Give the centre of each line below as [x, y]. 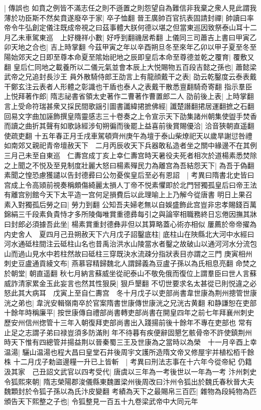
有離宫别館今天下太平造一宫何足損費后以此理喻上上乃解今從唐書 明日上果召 [128, 194]
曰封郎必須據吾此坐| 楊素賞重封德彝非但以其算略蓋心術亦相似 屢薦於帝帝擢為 [130, 224]
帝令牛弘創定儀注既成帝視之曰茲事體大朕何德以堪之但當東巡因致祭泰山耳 [123, 27]
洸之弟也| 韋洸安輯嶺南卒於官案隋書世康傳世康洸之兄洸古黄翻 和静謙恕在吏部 [130, 302]
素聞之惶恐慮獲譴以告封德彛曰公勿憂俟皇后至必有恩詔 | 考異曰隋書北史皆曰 [129, 175]
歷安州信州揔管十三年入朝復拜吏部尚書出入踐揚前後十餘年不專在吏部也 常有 [128, 322]
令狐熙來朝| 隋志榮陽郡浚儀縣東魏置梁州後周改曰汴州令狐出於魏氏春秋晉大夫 [129, 381]
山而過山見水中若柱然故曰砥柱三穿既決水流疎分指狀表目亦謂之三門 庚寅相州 [128, 253]
